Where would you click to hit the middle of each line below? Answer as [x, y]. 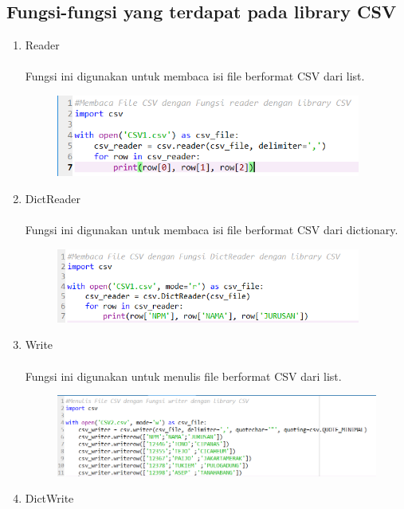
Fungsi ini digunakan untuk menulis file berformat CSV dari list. [183, 376]
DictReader [53, 198]
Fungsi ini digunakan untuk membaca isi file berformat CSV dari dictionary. [212, 229]
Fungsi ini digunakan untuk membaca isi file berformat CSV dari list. [195, 76]
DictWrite [49, 498]
